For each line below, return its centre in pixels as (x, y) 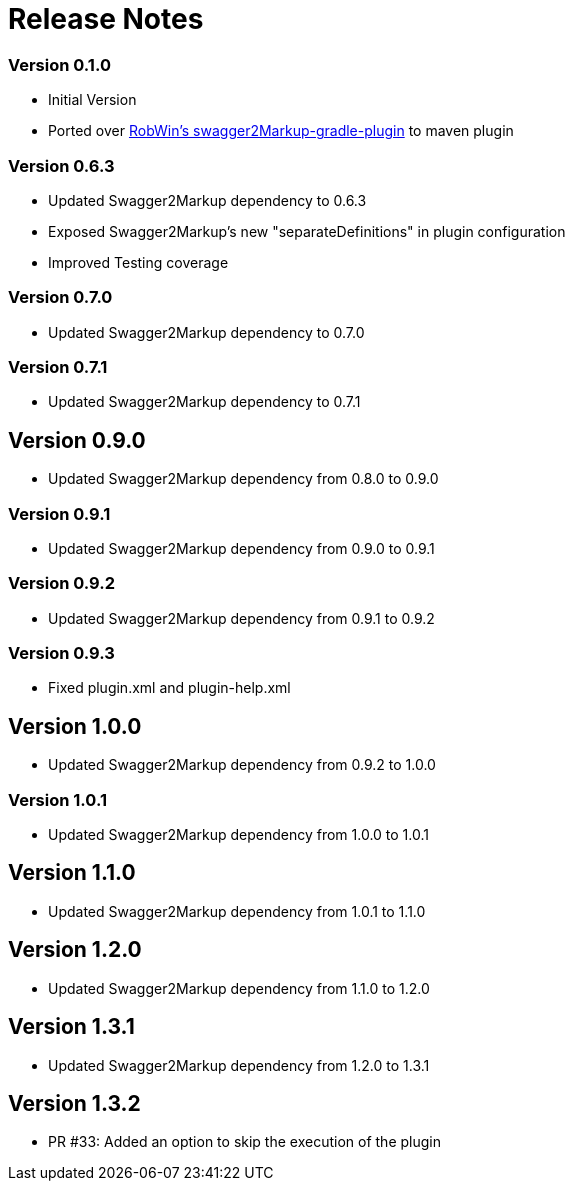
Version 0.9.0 (77, 440)
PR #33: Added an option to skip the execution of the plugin (244, 1142)
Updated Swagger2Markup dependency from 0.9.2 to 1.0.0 (242, 765)
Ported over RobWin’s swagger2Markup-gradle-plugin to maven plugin (281, 131)
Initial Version (92, 100)
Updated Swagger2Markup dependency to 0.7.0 (206, 332)
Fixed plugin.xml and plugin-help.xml (169, 688)
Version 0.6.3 (61, 165)
